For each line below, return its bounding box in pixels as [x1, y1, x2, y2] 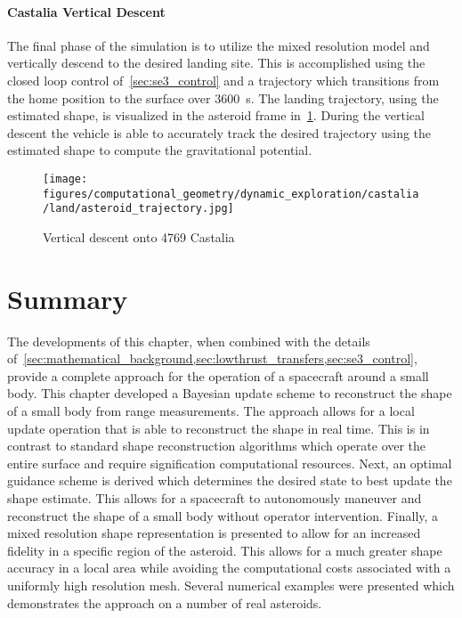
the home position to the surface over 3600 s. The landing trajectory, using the [7, 88, 439, 107]
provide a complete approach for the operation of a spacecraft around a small [7, 366, 429, 385]
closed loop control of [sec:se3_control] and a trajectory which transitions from [7, 70, 440, 89]
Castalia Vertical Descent [7, 2, 166, 20]
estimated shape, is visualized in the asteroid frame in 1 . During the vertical [7, 106, 425, 125]
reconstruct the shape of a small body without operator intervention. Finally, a [7, 506, 439, 524]
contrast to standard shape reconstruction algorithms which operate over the [7, 436, 426, 455]
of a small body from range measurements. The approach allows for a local [7, 402, 415, 420]
